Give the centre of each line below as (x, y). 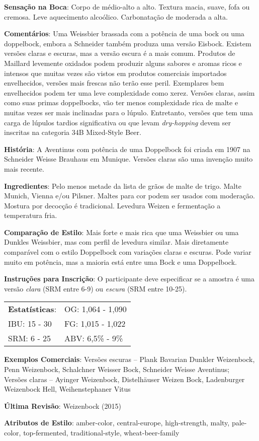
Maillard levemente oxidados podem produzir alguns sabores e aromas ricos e (123, 63)
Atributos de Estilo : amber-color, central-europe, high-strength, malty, (117, 423)
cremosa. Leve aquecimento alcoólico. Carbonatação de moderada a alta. (116, 16)
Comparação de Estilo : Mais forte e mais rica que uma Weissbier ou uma (121, 232)
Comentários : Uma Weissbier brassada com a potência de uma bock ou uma (124, 33)
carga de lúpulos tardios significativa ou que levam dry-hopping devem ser (117, 122)
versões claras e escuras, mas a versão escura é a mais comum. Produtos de (120, 53)
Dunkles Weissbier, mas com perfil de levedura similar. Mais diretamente (116, 242)
